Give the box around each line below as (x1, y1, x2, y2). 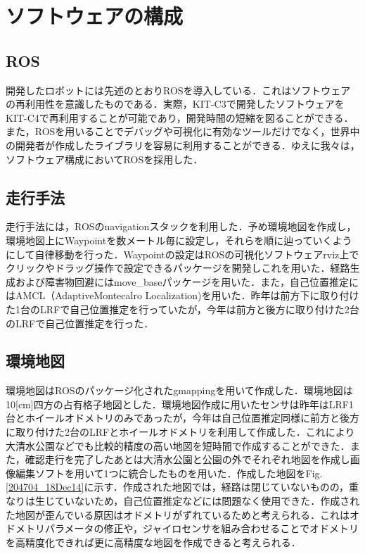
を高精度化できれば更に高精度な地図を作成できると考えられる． (6, 534, 301, 549)
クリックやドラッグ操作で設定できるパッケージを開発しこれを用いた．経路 (6, 260, 350, 275)
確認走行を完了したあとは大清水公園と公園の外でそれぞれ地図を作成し (25, 452, 350, 467)
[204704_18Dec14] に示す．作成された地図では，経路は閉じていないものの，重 (6, 479, 359, 494)
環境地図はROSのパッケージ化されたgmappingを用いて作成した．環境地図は (6, 383, 353, 398)
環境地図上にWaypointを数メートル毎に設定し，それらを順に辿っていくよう (6, 232, 352, 247)
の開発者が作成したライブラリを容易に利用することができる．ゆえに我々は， (6, 137, 360, 152)
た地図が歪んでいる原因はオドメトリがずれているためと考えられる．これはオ (6, 507, 359, 522)
